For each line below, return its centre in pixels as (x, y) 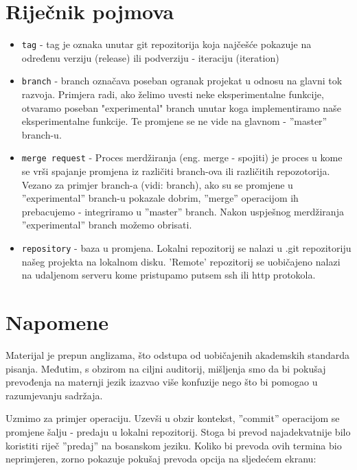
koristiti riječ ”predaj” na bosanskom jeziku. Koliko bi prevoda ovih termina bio (174, 445)
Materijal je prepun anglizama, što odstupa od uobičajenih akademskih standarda (178, 355)
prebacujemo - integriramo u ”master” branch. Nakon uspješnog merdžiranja (183, 211)
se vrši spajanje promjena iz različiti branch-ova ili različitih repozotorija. (176, 171)
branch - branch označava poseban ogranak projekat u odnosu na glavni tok (182, 81)
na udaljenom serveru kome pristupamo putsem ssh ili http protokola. (169, 275)
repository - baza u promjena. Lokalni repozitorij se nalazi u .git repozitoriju (186, 248)
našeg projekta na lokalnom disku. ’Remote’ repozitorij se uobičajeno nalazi (181, 261)
